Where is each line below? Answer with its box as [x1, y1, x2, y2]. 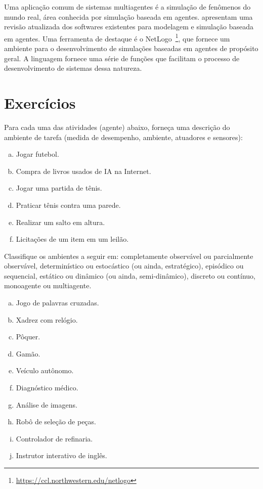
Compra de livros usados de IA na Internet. [16, 165, 151, 176]
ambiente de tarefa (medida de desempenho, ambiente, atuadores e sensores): [4, 131, 243, 142]
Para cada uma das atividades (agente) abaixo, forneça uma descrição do [4, 121, 230, 132]
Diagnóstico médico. [16, 382, 78, 393]
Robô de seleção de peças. [16, 416, 96, 427]
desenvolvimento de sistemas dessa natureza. [4, 63, 142, 73]
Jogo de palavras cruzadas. [16, 297, 99, 308]
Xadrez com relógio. [16, 314, 78, 325]
